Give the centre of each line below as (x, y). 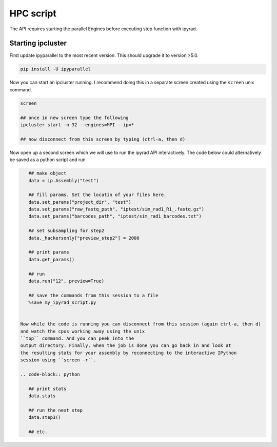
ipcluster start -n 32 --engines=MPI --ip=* (77, 125)
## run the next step (56, 410)
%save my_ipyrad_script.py (62, 303)
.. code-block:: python (50, 374)
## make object (47, 173)
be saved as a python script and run (47, 160)
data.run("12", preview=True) (66, 281)
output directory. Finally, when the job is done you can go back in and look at (126, 346)
